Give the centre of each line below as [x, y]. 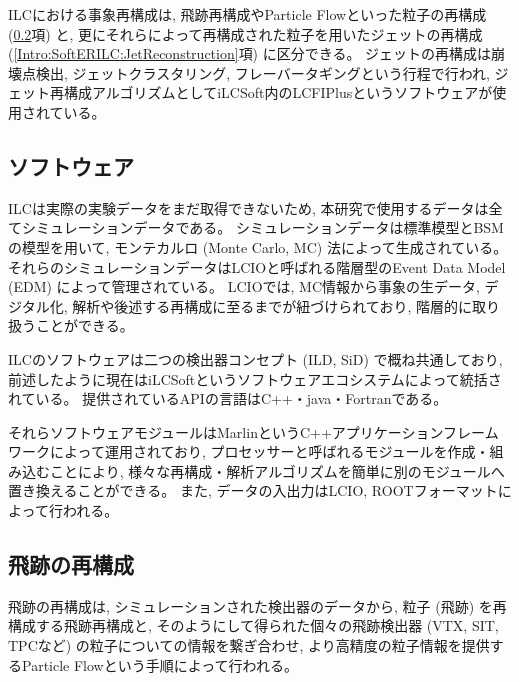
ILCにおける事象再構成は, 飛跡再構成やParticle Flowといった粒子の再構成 [247, 14]
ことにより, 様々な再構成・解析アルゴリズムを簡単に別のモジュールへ [277, 470]
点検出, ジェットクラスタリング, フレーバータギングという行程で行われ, [255, 72]
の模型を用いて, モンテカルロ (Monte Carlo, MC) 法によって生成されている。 [258, 246]
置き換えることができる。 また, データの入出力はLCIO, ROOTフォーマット [253, 490]
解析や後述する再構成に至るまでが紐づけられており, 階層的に [272, 305]
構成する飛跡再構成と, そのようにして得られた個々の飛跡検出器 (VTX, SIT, [253, 625]
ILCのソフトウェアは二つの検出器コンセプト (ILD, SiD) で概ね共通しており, [255, 358]
